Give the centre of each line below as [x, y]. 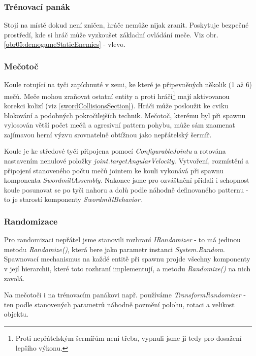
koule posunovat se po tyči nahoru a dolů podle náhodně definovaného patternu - [126, 189]
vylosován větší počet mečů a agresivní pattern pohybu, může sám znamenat [120, 125]
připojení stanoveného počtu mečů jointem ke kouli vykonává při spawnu [114, 170]
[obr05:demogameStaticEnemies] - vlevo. [65, 44]
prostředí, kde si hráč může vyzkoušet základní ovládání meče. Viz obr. [111, 34]
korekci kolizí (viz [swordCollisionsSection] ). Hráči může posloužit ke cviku [116, 106]
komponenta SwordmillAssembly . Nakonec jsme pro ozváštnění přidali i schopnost [127, 180]
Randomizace [31, 221]
